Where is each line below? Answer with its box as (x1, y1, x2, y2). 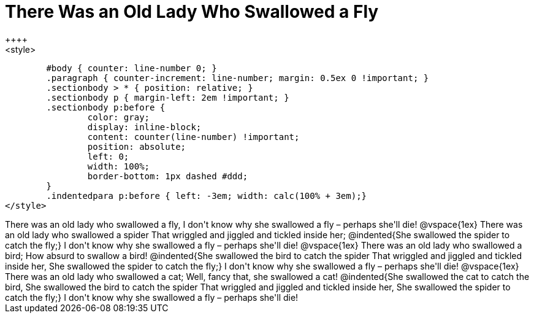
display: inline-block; (87, 122, 202, 132)
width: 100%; (87, 161, 150, 171)
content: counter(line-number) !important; (87, 131, 300, 142)
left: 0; (87, 151, 129, 161)
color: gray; (87, 112, 150, 122)
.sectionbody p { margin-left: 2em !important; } (46, 92, 289, 103)
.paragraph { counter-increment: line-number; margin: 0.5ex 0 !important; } (46, 72, 429, 83)
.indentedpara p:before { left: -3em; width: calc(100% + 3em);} (46, 190, 367, 201)
